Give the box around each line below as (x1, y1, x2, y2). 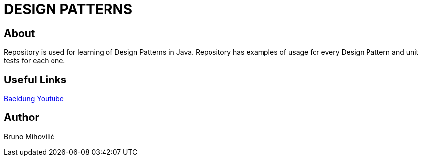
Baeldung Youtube (4, 94, 64, 103)
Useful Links (4, 73, 67, 86)
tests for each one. (4, 56, 65, 65)
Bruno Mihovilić (4, 132, 54, 141)
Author (4, 111, 39, 124)
